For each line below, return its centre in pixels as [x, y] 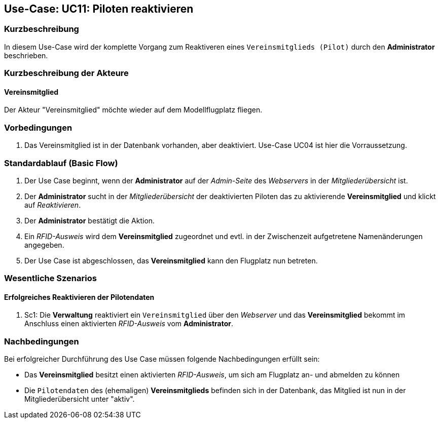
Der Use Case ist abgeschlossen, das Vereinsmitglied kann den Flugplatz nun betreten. [171, 260]
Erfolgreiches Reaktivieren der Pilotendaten [79, 297]
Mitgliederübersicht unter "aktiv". [80, 399]
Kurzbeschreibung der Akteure [66, 73]
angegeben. [44, 245]
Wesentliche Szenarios [50, 278]
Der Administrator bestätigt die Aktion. [90, 220]
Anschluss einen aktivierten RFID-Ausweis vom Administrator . [129, 324]
